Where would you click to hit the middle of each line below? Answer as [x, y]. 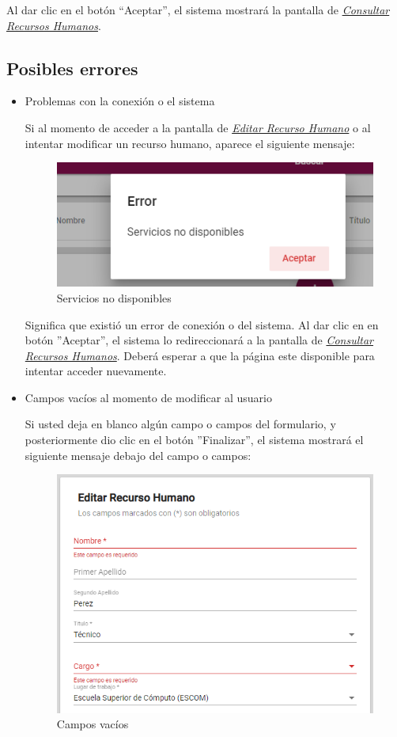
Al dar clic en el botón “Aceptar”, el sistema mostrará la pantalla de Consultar [198, 9]
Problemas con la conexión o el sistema [120, 101]
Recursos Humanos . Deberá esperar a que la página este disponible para [200, 355]
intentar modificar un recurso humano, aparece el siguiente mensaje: [190, 143]
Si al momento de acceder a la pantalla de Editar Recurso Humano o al [198, 127]
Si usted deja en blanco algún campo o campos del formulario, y [180, 424]
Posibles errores [72, 68]
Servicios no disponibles [114, 297]
